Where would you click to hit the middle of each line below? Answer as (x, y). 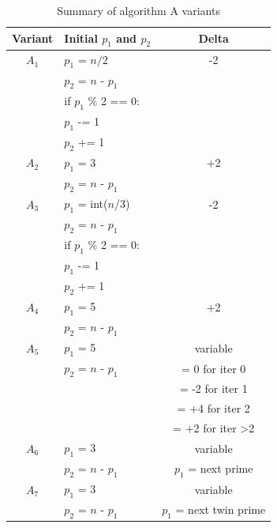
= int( (93, 203)
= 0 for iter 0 (213, 368)
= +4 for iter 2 (213, 408)
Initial (81, 38)
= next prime (221, 468)
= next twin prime (221, 509)
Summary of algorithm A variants (138, 10)
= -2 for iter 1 (213, 388)
